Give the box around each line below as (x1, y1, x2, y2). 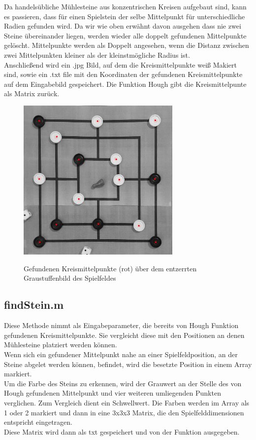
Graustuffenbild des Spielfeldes (24, 273, 116, 283)
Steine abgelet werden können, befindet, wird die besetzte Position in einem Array (4, 359, 252, 369)
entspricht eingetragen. (4, 417, 72, 427)
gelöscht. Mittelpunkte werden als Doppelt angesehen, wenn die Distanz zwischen (4, 40, 249, 50)
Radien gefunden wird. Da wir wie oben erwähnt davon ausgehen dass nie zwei (4, 21, 241, 31)
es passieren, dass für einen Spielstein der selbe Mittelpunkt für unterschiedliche (4, 11, 245, 21)
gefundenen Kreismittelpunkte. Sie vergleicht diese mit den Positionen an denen (4, 330, 245, 340)
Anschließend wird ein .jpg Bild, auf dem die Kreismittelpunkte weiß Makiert (4, 59, 237, 70)
